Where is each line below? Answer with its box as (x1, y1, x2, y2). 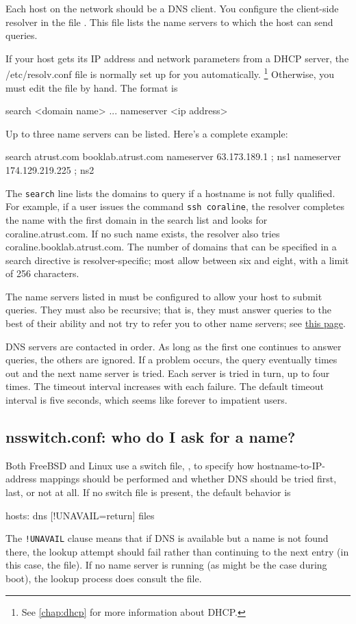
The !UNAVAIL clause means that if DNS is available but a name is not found (5, 531, 329, 545)
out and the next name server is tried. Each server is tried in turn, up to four (5, 365, 330, 380)
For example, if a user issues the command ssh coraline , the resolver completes (5, 199, 344, 213)
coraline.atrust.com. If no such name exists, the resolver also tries (5, 226, 280, 240)
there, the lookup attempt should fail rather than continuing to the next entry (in (5, 544, 349, 558)
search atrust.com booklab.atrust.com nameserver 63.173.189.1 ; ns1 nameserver (5, 149, 341, 164)
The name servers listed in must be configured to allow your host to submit (5, 289, 322, 303)
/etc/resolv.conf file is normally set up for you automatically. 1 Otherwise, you (5, 65, 334, 81)
